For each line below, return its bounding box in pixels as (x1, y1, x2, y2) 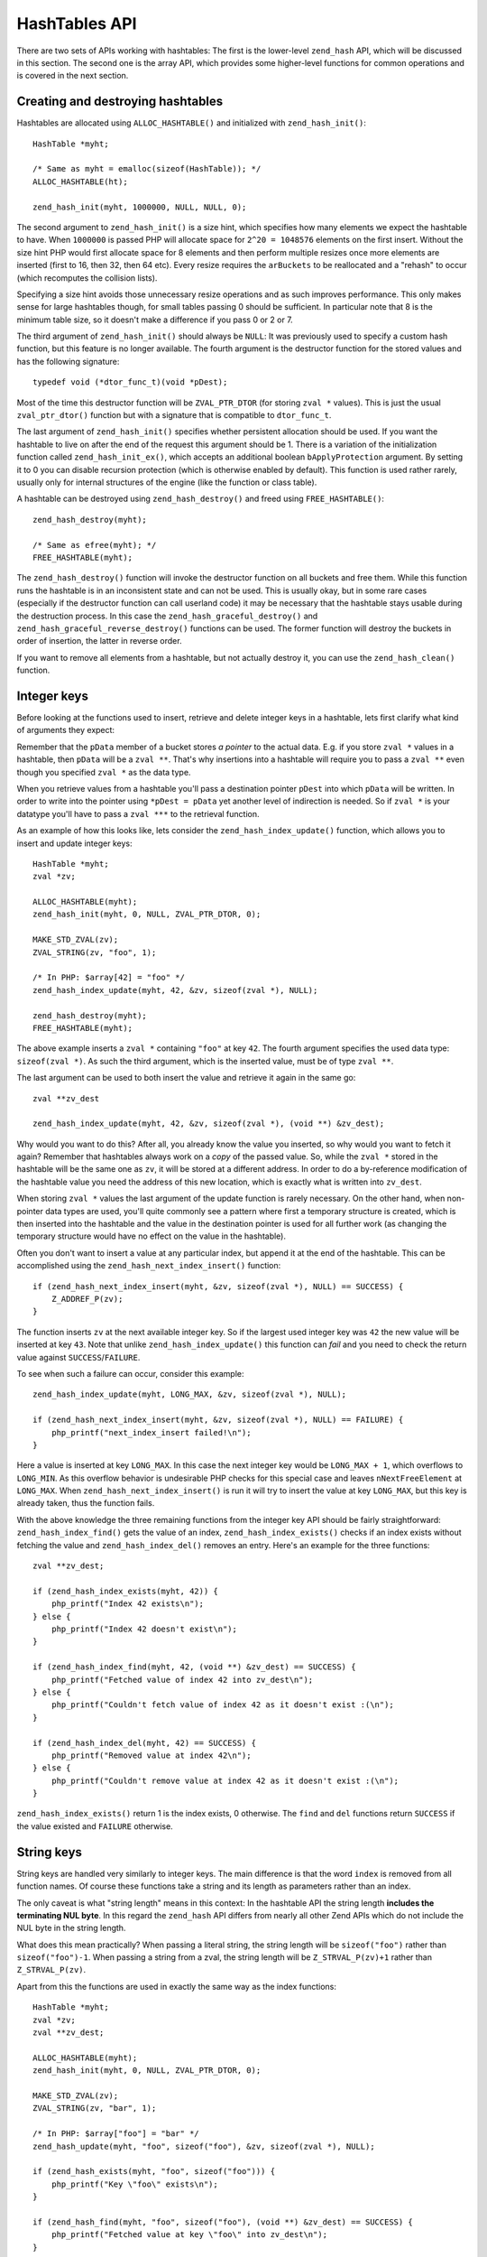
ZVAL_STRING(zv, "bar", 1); (32, 2104, 157, 2113)
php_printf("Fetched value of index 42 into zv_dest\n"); (51, 1675, 314, 1685)
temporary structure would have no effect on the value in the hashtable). (16, 1231, 287, 1241)
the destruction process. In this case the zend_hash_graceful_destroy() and (16, 610, 318, 621)
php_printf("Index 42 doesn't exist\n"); (51, 1623, 238, 1634)
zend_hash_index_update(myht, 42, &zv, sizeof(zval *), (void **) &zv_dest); (32, 1119, 385, 1128)
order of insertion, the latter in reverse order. (16, 636, 182, 646)
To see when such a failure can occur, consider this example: (16, 1368, 244, 1379)
